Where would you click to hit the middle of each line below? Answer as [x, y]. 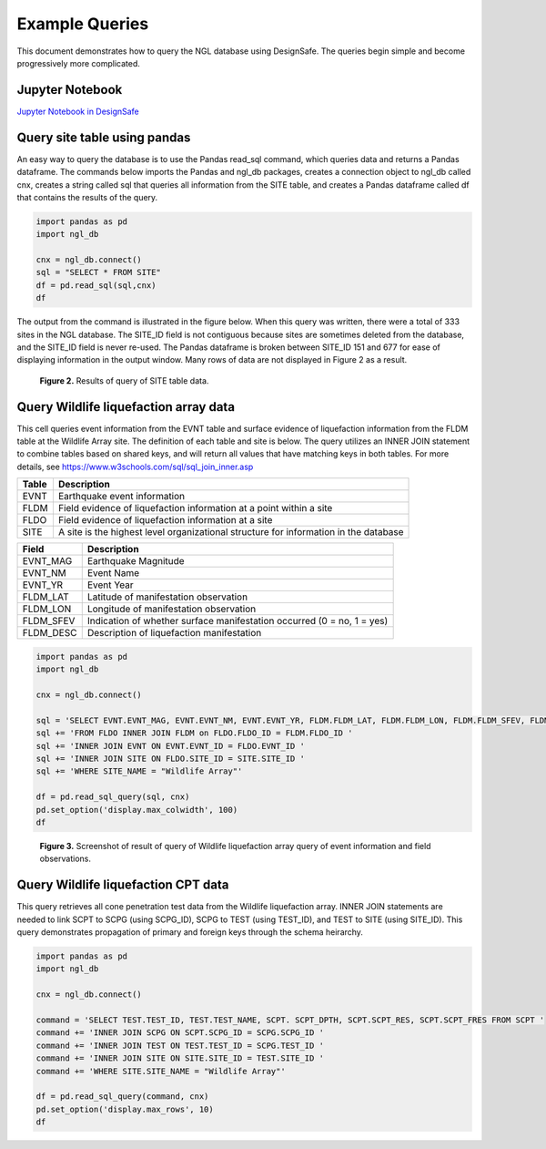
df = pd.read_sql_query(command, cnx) [122, 1097]
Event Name [113, 573]
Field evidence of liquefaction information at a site [165, 520]
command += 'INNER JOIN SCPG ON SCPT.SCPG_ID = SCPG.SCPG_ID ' [180, 1033]
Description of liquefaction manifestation [174, 633]
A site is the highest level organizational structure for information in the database [231, 532]
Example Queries [83, 24]
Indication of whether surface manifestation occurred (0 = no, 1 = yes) [238, 621]
